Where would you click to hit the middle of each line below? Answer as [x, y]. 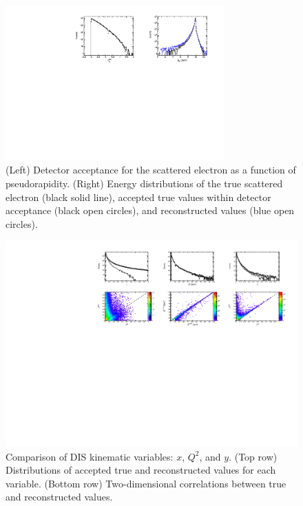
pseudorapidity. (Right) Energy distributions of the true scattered [144, 183]
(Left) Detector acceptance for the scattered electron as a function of [151, 170]
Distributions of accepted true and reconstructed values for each [141, 470]
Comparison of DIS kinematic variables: [90, 456]
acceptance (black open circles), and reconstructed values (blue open [150, 210]
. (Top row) [253, 456]
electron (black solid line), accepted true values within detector [138, 197]
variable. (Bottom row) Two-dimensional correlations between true [146, 483]
